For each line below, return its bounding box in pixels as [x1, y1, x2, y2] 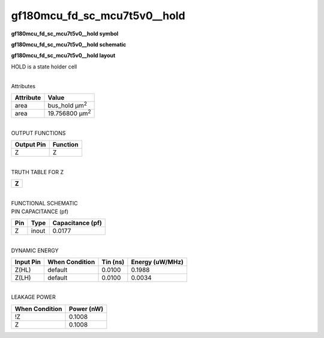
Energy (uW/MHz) [131, 258, 184, 267]
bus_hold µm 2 [47, 100, 87, 110]
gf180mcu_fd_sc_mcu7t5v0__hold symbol [11, 30, 119, 37]
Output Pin [14, 140, 46, 149]
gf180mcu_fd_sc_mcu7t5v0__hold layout [11, 52, 116, 59]
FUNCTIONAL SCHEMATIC [11, 199, 78, 207]
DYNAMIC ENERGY [11, 247, 59, 254]
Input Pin [14, 258, 41, 267]
